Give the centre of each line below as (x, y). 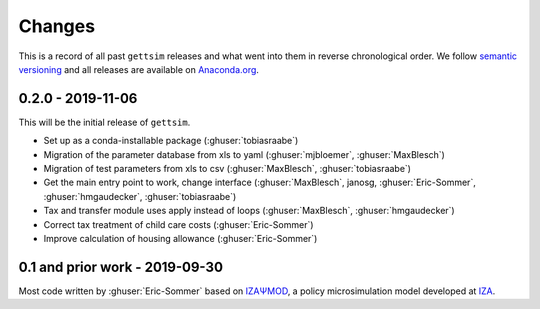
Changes (56, 26)
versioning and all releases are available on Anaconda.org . (139, 69)
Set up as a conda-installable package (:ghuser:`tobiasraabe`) (171, 141)
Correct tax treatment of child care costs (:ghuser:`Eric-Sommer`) (178, 224)
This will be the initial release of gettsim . (104, 122)
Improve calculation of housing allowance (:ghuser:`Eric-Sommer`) (180, 238)
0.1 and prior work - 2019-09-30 (121, 266)
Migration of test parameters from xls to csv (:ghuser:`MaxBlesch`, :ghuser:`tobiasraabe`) (227, 169)
